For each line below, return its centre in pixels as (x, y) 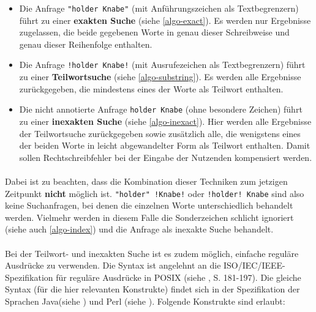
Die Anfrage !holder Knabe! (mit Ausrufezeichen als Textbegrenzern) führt (162, 65)
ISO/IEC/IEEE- (254, 265)
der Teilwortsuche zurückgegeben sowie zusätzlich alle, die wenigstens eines (160, 133)
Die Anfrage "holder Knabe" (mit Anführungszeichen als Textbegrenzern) (159, 8)
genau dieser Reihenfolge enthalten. (86, 44)
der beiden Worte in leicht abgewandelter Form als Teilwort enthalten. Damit (165, 145)
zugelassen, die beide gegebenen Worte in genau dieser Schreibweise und (154, 32)
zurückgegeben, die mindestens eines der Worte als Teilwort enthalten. (151, 88)
